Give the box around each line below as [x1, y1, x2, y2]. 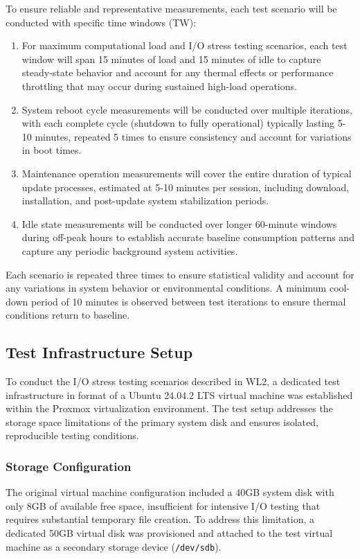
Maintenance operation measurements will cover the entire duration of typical [21, 166, 352, 180]
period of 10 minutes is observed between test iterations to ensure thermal [30, 294, 346, 308]
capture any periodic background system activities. [21, 243, 238, 258]
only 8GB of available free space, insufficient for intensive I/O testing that [6, 498, 321, 513]
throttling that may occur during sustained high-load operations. [21, 78, 297, 93]
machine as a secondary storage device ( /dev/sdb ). [6, 539, 222, 553]
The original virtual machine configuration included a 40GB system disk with [6, 485, 334, 499]
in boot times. [21, 143, 82, 157]
